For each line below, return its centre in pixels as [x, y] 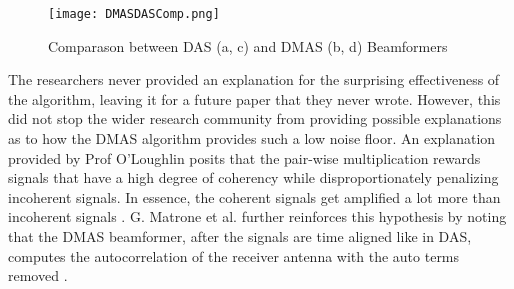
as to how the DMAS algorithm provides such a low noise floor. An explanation [252, 138]
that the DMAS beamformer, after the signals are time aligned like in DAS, [240, 236]
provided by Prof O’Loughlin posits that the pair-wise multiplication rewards [244, 157]
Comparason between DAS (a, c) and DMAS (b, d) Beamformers [248, 45]
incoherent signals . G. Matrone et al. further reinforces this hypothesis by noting [257, 216]
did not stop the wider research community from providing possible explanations [255, 118]
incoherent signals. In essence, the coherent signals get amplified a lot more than [254, 196]
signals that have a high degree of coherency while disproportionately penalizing [253, 177]
